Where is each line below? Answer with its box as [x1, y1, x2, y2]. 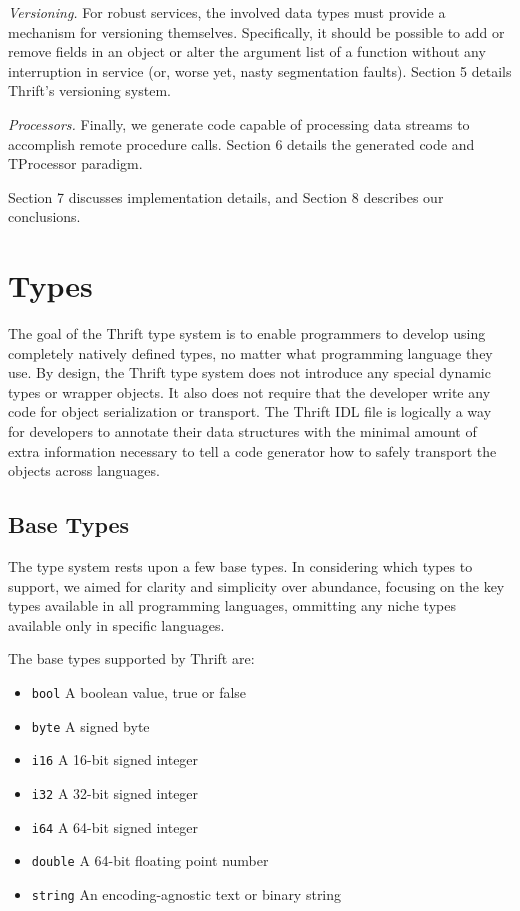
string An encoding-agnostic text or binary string [31, 883, 342, 904]
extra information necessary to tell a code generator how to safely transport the [8, 440, 497, 461]
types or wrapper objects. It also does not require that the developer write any [8, 381, 491, 402]
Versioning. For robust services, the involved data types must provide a [8, 2, 446, 22]
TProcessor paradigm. [8, 153, 143, 174]
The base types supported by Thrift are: [8, 648, 255, 669]
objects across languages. [8, 460, 160, 481]
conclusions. [8, 206, 81, 227]
